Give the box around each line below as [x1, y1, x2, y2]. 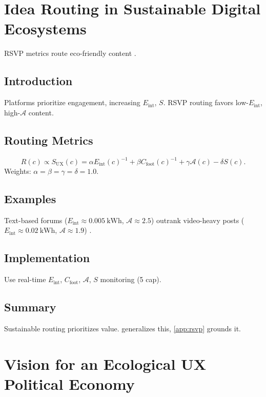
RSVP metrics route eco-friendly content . [4, 48, 136, 58]
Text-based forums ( [4, 214, 68, 225]
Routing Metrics [4, 132, 93, 148]
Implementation [4, 250, 90, 266]
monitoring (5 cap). [100, 274, 161, 285]
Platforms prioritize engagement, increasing [4, 97, 140, 108]
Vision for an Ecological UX [4, 353, 207, 374]
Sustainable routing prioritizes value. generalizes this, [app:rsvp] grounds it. [4, 323, 241, 333]
